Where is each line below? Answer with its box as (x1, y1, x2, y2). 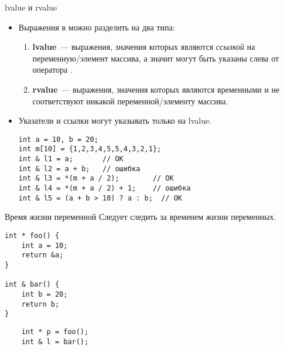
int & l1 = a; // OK (18, 155, 124, 164)
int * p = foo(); (21, 327, 89, 336)
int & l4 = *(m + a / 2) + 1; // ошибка (18, 184, 191, 193)
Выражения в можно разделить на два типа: (18, 21, 175, 33)
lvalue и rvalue (5, 1, 57, 13)
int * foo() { (5, 231, 60, 240)
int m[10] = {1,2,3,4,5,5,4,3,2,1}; (18, 145, 162, 154)
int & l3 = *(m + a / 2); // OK (18, 174, 174, 183)
